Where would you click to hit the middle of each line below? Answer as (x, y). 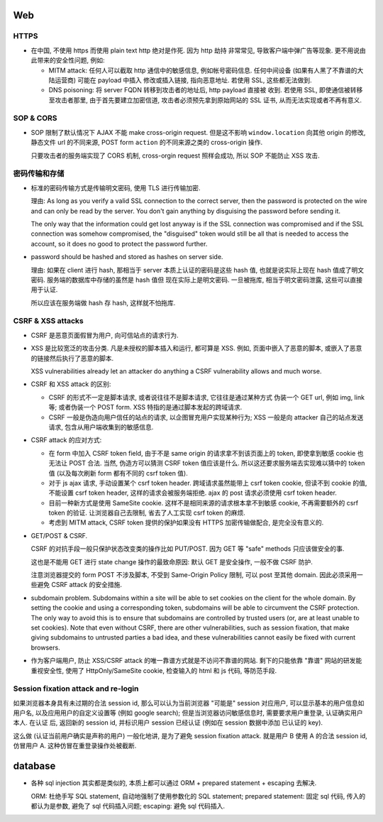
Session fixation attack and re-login (76, 689)
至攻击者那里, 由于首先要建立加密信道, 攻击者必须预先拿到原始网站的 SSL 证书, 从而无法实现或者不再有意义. (205, 100)
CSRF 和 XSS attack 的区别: (71, 384)
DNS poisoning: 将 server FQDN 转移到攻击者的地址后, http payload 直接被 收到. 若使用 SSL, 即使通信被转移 (206, 90)
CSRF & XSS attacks (49, 321)
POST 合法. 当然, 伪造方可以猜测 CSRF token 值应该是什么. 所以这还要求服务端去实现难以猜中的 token (217, 463)
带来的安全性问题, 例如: (71, 60)
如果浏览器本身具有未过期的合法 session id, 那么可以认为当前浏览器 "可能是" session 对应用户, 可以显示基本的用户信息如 (189, 703)
